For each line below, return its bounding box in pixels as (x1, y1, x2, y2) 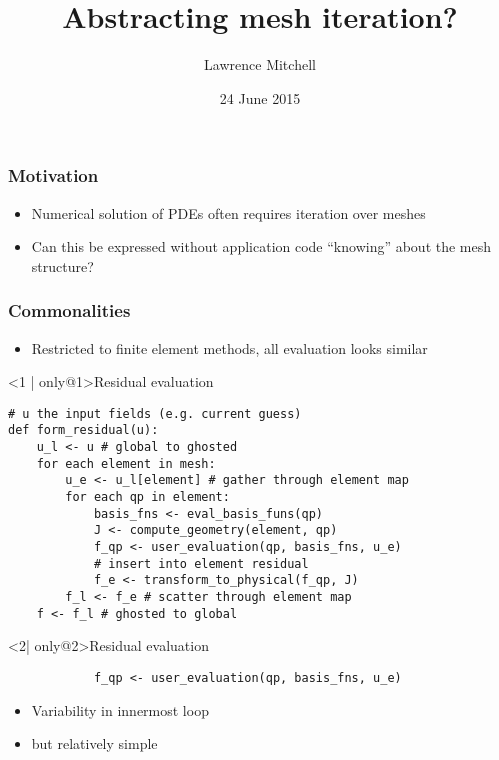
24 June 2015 (219, 87, 301, 108)
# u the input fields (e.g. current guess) (8, 406, 302, 421)
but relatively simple (31, 733, 158, 754)
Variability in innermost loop (31, 699, 209, 720)
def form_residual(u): (8, 423, 159, 438)
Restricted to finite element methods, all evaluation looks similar (31, 337, 428, 358)
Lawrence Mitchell (204, 54, 316, 75)
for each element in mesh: (36, 456, 216, 471)
